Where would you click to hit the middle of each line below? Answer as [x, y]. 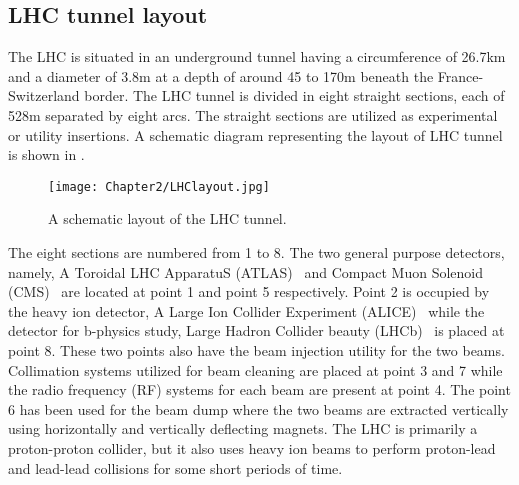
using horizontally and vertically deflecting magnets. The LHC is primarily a [243, 428]
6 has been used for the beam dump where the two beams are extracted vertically [258, 408]
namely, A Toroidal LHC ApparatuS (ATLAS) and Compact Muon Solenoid [245, 271]
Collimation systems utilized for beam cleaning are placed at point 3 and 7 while [255, 369]
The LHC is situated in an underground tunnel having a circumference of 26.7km [257, 56]
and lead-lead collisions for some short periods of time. [175, 467]
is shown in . [46, 154]
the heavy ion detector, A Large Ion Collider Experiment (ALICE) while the [246, 310]
